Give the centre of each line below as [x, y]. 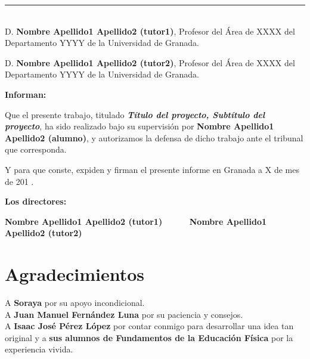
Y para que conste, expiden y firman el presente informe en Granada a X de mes [152, 169]
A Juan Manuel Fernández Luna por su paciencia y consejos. [124, 314]
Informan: [26, 94]
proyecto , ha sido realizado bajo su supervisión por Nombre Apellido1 [139, 126]
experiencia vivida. [39, 349]
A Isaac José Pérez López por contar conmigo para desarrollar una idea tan [149, 326]
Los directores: [36, 201]
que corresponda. [36, 149]
